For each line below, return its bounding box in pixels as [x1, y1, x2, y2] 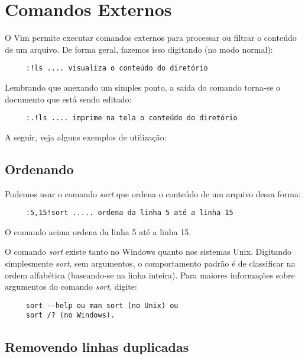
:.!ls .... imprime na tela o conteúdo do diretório [25, 114, 238, 123]
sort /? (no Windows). [25, 311, 115, 320]
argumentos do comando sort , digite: [5, 280, 137, 293]
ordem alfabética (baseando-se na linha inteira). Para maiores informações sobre [5, 268, 295, 281]
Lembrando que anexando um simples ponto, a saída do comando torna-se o [5, 81, 281, 93]
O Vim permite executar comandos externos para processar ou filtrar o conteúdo [5, 31, 297, 44]
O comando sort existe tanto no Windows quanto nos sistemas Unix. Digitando [5, 245, 291, 258]
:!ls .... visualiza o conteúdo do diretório [25, 64, 208, 73]
